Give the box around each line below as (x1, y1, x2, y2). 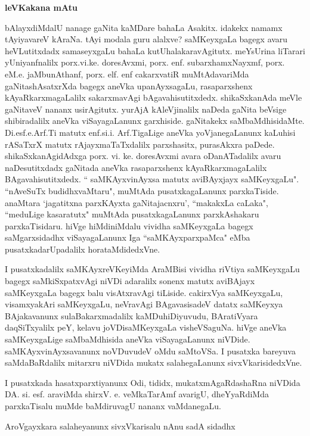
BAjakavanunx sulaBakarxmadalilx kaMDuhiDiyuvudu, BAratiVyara (5, 309, 258, 322)
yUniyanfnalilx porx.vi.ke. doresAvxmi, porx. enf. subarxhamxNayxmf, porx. (5, 56, 285, 68)
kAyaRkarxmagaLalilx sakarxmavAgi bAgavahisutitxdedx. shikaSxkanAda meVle (5, 91, 302, 104)
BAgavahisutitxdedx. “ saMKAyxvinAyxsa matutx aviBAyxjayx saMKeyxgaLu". (5, 173, 299, 185)
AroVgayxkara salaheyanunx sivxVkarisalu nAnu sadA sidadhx (5, 419, 235, 432)
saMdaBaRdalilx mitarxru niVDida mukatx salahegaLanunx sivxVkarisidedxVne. (5, 356, 302, 369)
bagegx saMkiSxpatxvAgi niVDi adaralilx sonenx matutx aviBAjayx (5, 275, 255, 287)
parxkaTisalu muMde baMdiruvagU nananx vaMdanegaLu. (5, 400, 221, 412)
